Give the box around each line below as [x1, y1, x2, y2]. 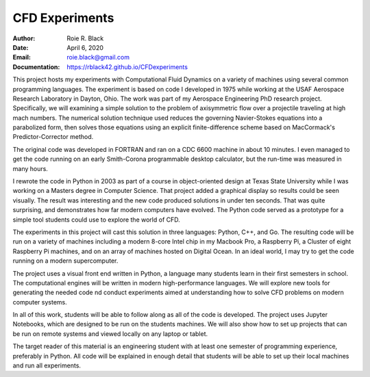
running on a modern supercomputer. [12, 257, 119, 265]
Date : [12, 43, 29, 51]
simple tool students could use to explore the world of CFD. [12, 216, 181, 224]
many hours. [12, 164, 48, 172]
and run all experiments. [12, 361, 82, 369]
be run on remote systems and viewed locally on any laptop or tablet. [12, 329, 208, 338]
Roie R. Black [66, 34, 104, 42]
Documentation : [12, 62, 60, 71]
